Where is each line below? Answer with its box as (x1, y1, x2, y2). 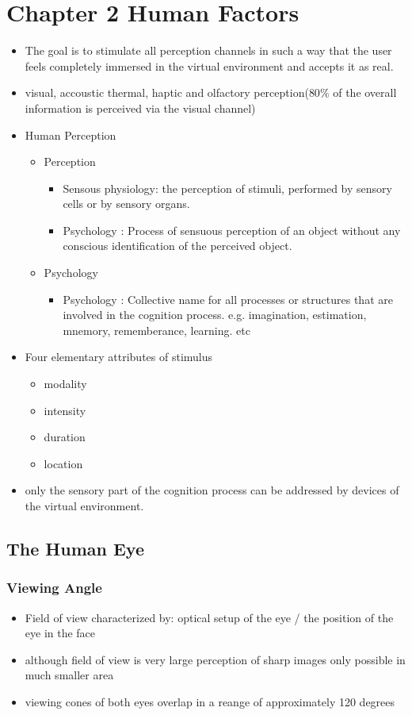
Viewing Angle (6, 578, 102, 598)
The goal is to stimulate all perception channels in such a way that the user (25, 42, 392, 59)
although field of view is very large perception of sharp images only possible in (25, 651, 406, 667)
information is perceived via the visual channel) (25, 99, 256, 116)
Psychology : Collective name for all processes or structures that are (63, 290, 393, 307)
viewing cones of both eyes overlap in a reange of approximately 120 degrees (25, 693, 395, 709)
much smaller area (25, 667, 114, 683)
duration (44, 429, 86, 445)
